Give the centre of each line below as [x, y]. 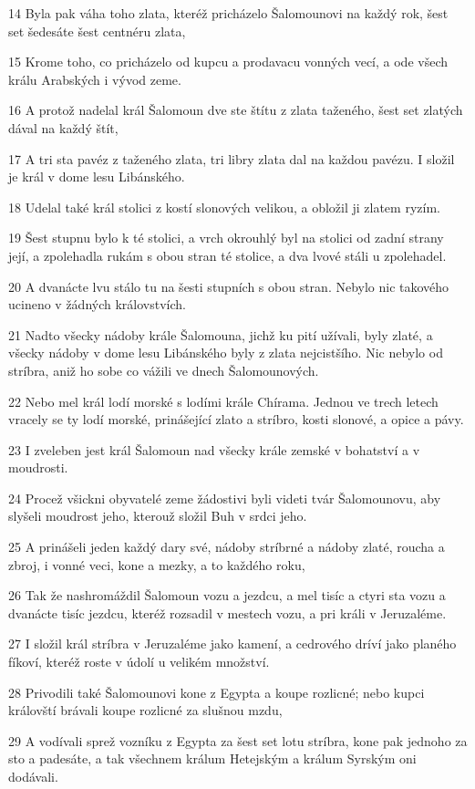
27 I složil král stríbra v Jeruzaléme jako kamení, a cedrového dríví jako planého [232, 644]
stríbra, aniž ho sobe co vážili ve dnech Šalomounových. [164, 370]
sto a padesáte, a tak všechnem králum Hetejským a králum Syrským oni [212, 758]
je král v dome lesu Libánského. [97, 176]
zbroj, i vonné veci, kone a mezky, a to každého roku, [157, 564]
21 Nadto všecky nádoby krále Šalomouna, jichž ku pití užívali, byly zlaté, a [221, 334]
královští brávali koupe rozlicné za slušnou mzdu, [145, 710]
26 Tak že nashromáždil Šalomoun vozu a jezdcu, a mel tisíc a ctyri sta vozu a [227, 595]
